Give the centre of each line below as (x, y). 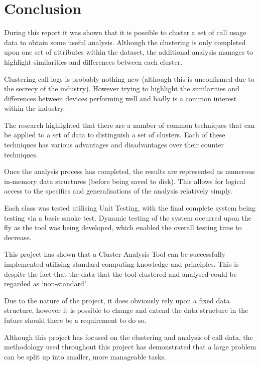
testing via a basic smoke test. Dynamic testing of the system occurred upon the (128, 217)
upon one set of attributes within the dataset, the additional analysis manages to (129, 52)
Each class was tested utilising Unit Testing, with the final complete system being (130, 208)
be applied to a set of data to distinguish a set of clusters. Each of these (115, 135)
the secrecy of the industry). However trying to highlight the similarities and (122, 88)
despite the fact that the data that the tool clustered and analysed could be (120, 273)
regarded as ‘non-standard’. (46, 284)
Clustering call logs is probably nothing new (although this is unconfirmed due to (129, 78)
